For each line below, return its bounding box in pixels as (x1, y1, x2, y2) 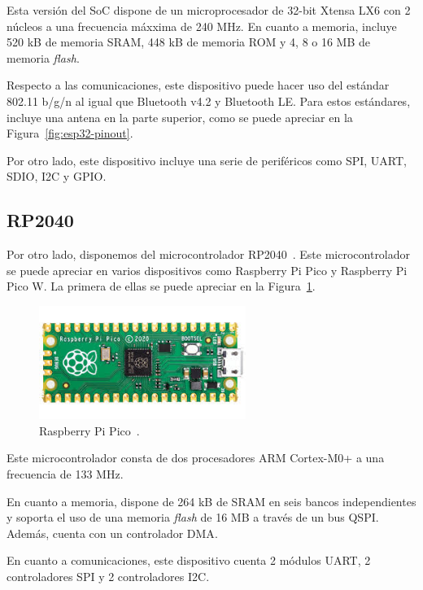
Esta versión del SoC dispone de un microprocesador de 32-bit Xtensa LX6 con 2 (7, 2, 411, 18)
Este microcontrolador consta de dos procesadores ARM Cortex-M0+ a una (7, 449, 385, 466)
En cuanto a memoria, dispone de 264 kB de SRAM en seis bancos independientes (7, 492, 416, 509)
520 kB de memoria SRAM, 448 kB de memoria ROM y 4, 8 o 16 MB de (7, 33, 371, 50)
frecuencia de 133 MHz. (7, 465, 124, 483)
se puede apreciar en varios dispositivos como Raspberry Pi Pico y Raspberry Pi (7, 261, 408, 278)
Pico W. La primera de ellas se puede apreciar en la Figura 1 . (7, 278, 316, 295)
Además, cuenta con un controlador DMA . (7, 524, 218, 541)
